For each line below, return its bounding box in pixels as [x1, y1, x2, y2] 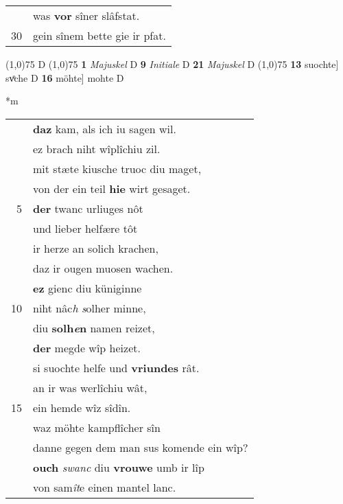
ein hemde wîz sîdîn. [33, 399, 131, 415]
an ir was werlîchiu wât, [33, 379, 147, 396]
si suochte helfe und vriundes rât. [33, 359, 200, 376]
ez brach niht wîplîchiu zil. [33, 140, 161, 157]
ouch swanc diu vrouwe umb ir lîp [33, 459, 204, 475]
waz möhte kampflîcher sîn [33, 419, 161, 435]
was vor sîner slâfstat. [33, 8, 140, 23]
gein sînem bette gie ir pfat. [33, 27, 166, 43]
